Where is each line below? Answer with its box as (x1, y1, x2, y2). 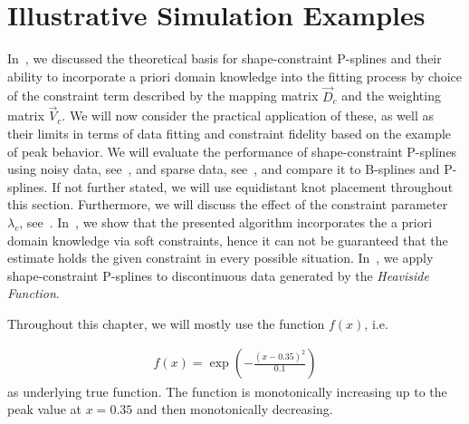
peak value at (7, 400, 82, 419)
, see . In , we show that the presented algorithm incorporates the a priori (19, 212, 433, 231)
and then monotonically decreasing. (136, 400, 333, 419)
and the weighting (341, 86, 441, 105)
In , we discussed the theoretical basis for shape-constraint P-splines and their (7, 49, 442, 68)
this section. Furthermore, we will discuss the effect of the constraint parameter (7, 195, 448, 214)
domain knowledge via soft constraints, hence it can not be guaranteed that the (7, 230, 448, 249)
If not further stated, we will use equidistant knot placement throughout (52, 177, 454, 196)
